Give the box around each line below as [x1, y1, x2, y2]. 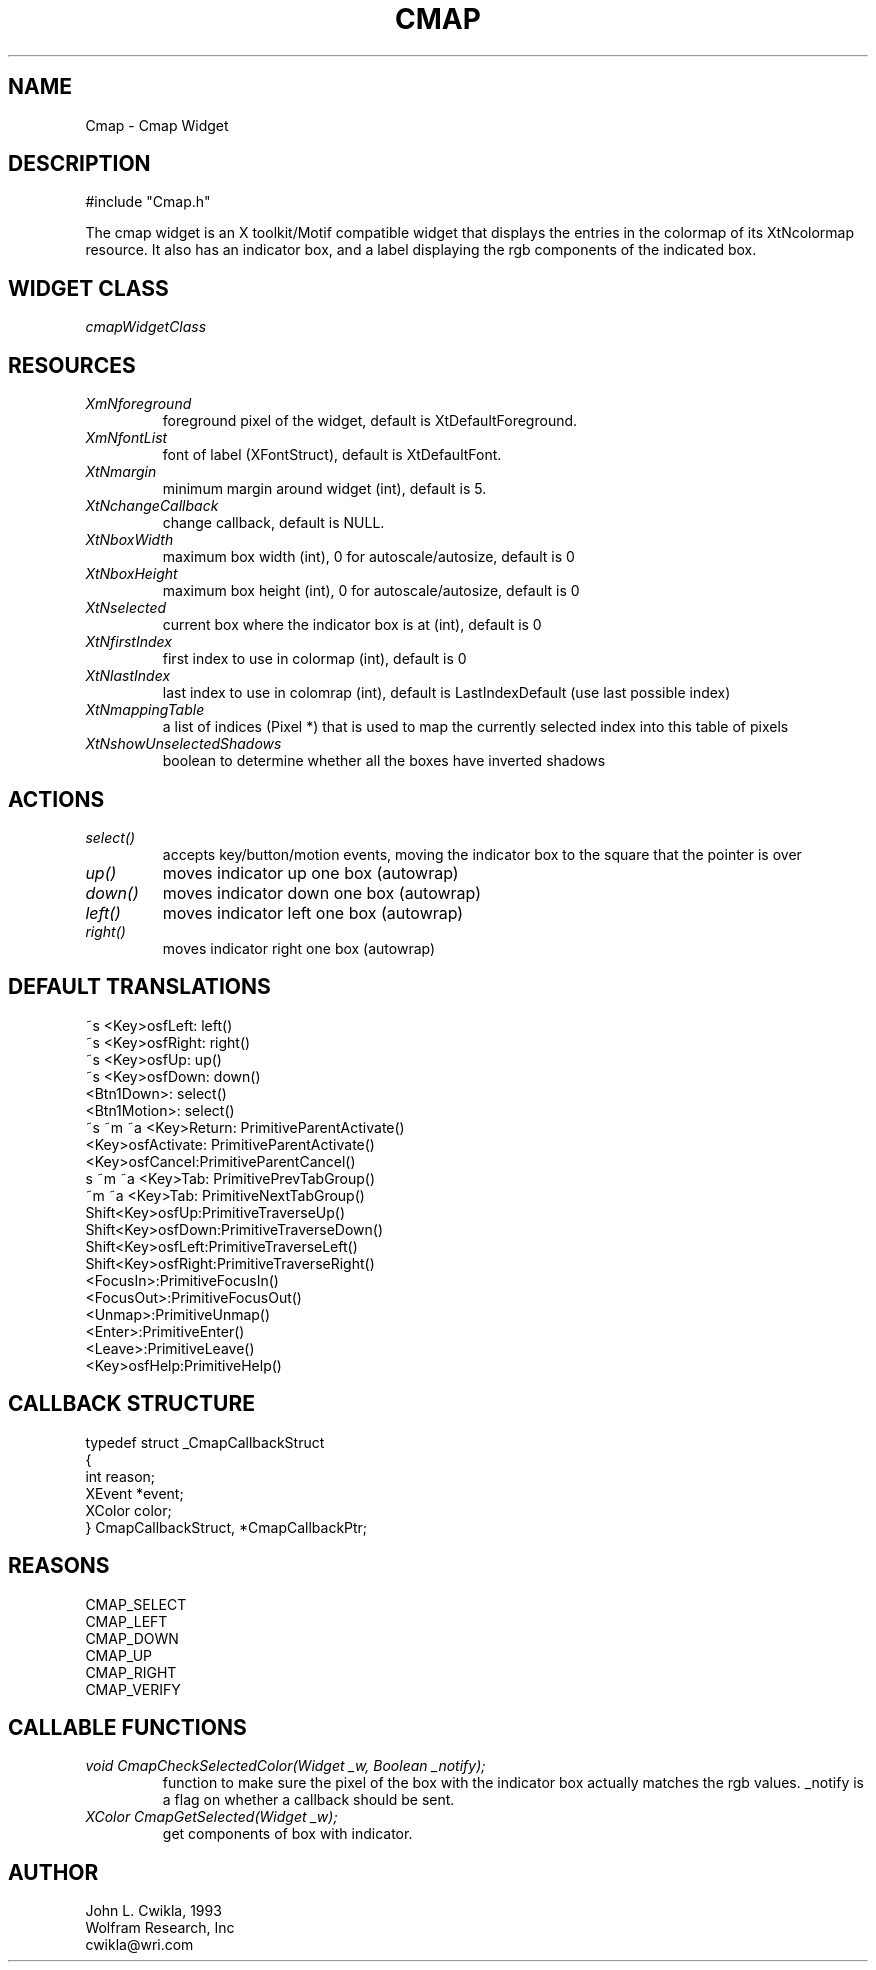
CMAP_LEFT [85, 1612, 168, 1630]
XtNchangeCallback [85, 497, 219, 515]
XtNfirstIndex [85, 633, 172, 651]
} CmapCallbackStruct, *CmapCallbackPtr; [85, 1518, 368, 1536]
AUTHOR [8, 1859, 99, 1885]
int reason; [85, 1467, 156, 1485]
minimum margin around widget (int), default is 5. [162, 480, 487, 498]
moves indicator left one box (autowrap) [162, 902, 464, 923]
